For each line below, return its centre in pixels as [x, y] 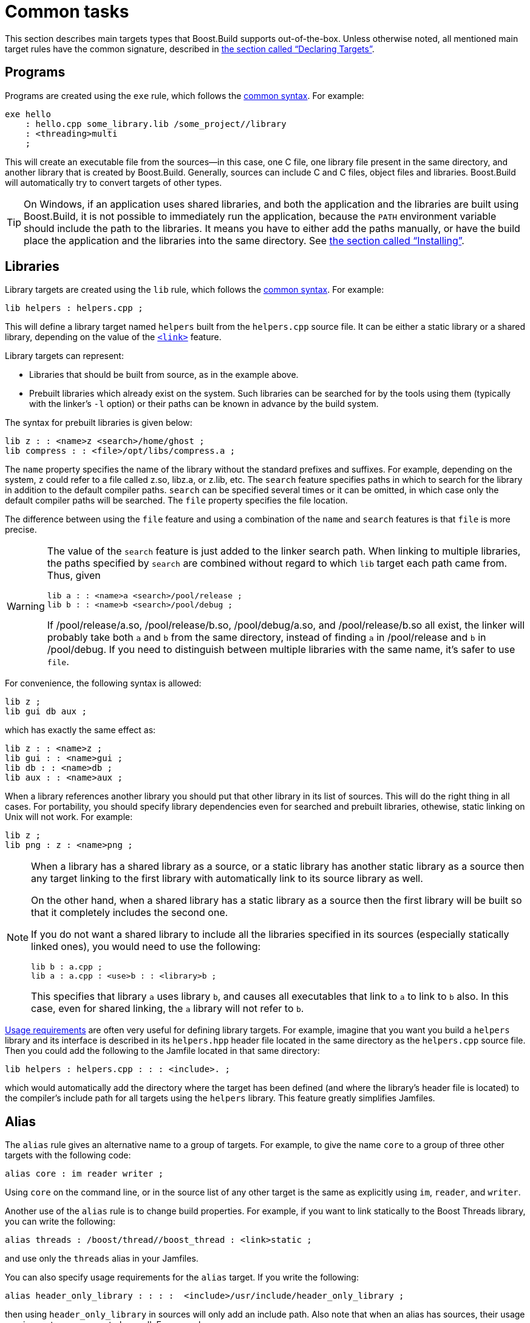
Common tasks [67, 12]
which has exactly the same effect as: [80, 730]
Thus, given [74, 576]
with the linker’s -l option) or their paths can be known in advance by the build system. [204, 404]
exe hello [28, 114]
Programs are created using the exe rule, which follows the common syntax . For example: [185, 95]
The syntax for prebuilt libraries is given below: [99, 423]
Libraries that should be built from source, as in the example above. [164, 375]
